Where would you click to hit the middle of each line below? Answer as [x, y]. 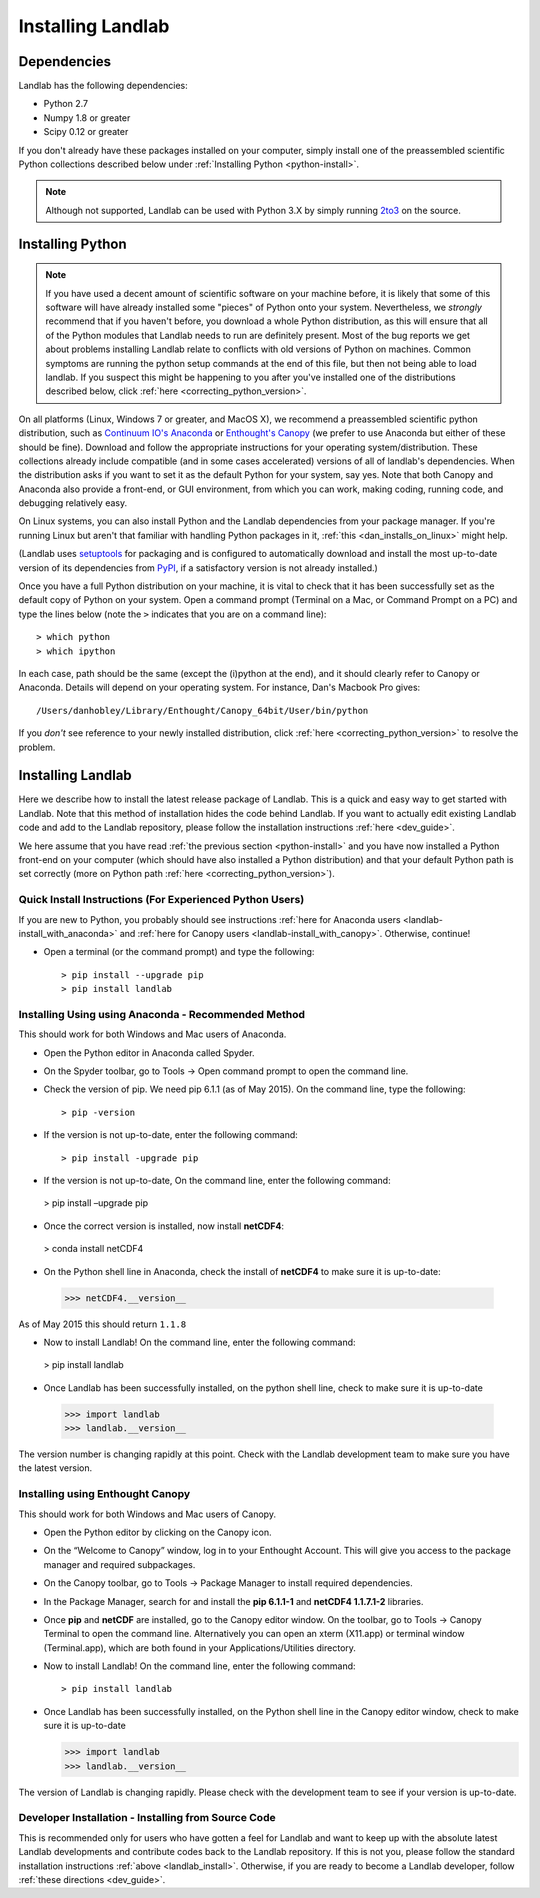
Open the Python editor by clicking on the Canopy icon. [157, 1532]
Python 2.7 [66, 104]
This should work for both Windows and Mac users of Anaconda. [152, 1034]
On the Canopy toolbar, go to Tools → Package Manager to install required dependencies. [228, 1583]
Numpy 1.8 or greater [87, 117]
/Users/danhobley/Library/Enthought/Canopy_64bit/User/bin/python [202, 710]
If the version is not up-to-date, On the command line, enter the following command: [217, 1180]
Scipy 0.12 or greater [86, 132]
